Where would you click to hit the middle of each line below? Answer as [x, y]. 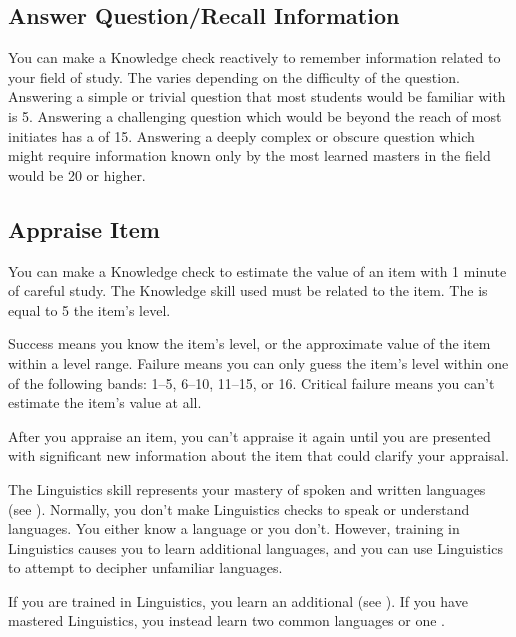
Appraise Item [84, 228]
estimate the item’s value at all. [105, 402]
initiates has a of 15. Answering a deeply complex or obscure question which [241, 135]
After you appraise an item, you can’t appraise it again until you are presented [249, 435]
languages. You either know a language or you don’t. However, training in [234, 528]
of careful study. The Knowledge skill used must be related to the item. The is [248, 290]
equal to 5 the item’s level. [89, 309]
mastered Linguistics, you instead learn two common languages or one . [226, 620]
